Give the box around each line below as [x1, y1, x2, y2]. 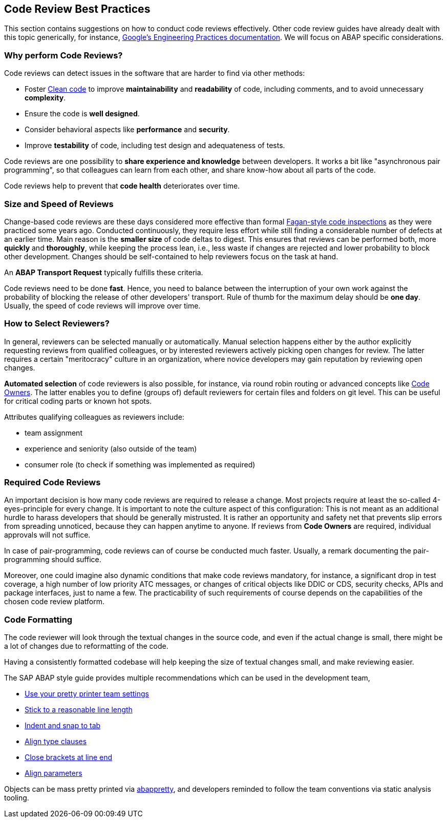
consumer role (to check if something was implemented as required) [25, 460, 256, 469]
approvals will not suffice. [4, 530, 91, 540]
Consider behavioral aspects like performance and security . [25, 125, 230, 134]
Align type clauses [25, 737, 87, 746]
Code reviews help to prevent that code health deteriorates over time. [4, 181, 240, 191]
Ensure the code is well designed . [25, 109, 140, 118]
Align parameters [25, 769, 82, 778]
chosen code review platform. [4, 597, 104, 606]
